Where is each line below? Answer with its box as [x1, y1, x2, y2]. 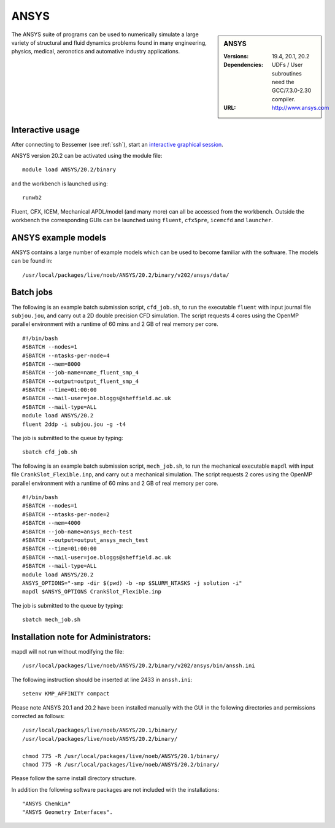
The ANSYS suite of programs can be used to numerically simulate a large [11, 31, 199, 38]
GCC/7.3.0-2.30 [272, 87, 312, 95]
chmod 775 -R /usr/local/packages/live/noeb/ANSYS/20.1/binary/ [22, 753, 220, 759]
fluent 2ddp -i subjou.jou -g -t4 [22, 420, 126, 428]
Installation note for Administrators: [11, 632, 152, 642]
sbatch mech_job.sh [22, 616, 81, 623]
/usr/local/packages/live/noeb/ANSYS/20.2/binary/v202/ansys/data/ [22, 271, 229, 279]
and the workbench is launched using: [11, 180, 109, 187]
